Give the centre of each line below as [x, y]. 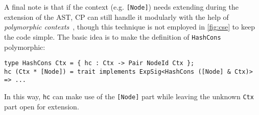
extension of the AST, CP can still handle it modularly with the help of [116, 17]
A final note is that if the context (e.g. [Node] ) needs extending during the [121, 7]
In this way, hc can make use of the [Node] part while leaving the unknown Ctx [129, 96]
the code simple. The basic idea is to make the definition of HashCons [113, 36]
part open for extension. [42, 106]
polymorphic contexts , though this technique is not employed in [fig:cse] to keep [130, 27]
